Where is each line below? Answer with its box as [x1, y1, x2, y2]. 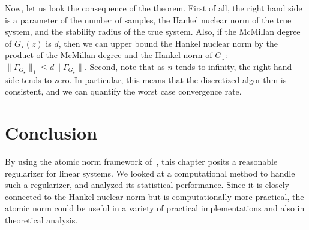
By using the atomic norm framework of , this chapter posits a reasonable [5, 155, 278, 168]
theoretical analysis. [5, 214, 78, 226]
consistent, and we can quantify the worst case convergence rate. [5, 85, 242, 98]
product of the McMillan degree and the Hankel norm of [5, 49, 212, 61]
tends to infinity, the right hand [175, 60, 292, 72]
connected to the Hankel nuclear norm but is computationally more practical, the [5, 190, 304, 202]
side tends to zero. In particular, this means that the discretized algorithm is [5, 73, 287, 86]
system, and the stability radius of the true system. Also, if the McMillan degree [5, 25, 301, 38]
